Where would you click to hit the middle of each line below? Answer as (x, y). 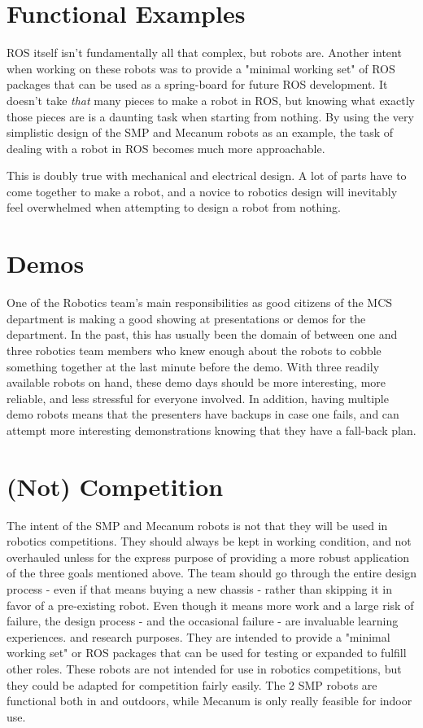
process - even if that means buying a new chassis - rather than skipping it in (199, 589)
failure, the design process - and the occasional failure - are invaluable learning (203, 621)
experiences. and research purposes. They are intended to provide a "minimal (198, 636)
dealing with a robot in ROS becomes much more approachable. (166, 148)
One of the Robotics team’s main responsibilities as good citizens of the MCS (200, 303)
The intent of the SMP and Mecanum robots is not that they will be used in (197, 525)
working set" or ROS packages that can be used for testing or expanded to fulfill (207, 653)
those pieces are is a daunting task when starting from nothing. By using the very (210, 116)
